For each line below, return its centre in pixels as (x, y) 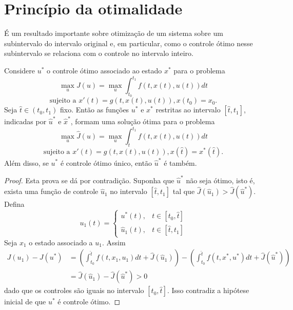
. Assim (114, 242)
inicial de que (25, 302)
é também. (180, 162)
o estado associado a (61, 242)
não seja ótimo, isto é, (220, 180)
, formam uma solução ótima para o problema (143, 121)
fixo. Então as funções (94, 110)
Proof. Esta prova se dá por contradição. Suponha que (89, 180)
